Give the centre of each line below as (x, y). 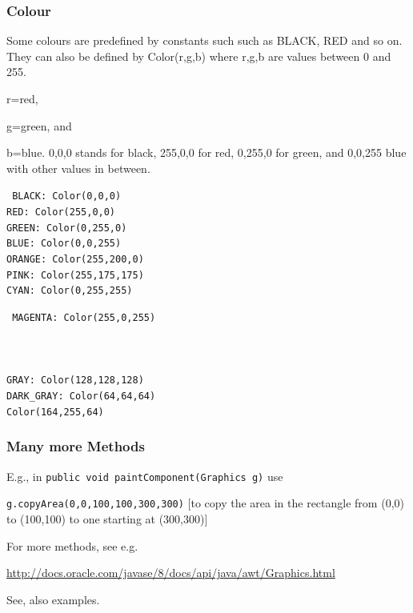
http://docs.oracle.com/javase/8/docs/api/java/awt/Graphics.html (171, 573)
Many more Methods (76, 446)
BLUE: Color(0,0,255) (64, 244)
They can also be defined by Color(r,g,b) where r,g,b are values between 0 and (199, 56)
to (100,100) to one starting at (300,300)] (107, 518)
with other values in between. (78, 168)
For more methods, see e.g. (72, 545)
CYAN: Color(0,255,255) (70, 291)
